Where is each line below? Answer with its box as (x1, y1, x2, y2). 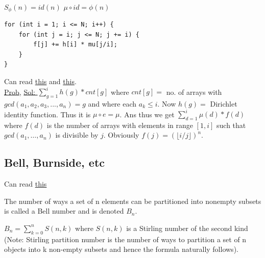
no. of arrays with (166, 86, 222, 97)
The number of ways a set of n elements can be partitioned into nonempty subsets (4, 195, 261, 206)
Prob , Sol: (4, 86, 35, 97)
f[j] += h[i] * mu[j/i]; (33, 41, 117, 48)
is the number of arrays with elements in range (46, 119, 193, 130)
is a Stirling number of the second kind (126, 222, 248, 233)
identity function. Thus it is (4, 109, 91, 119)
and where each (88, 98, 137, 109)
